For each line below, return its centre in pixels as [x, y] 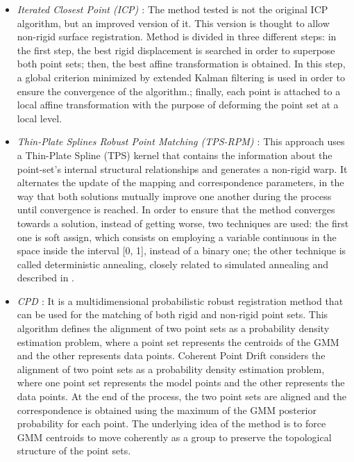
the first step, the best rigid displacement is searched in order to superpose [176, 50]
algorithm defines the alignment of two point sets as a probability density [173, 328]
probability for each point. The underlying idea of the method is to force [171, 423]
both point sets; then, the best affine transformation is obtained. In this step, [181, 64]
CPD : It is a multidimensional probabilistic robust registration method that [180, 300]
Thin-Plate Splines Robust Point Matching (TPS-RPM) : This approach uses [181, 141]
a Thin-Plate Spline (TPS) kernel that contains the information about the [175, 155]
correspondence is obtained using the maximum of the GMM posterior [167, 410]
